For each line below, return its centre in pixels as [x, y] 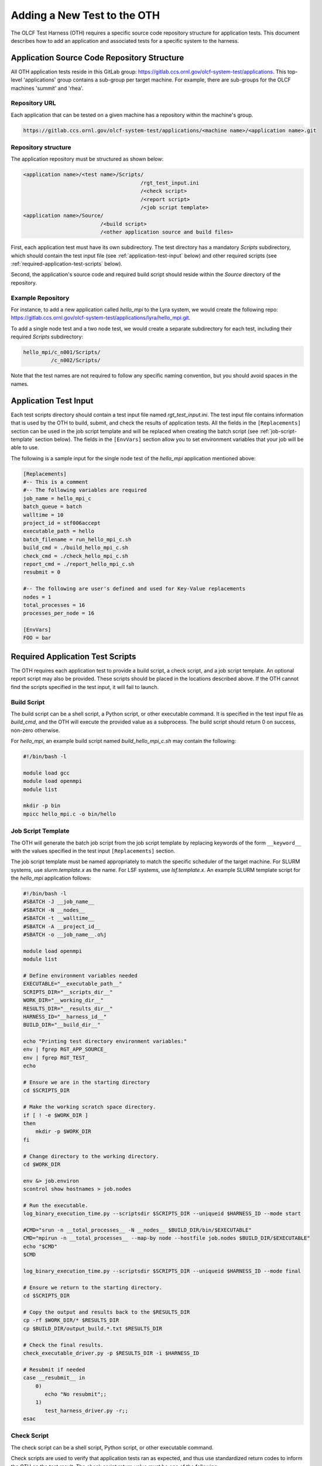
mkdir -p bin [42, 806]
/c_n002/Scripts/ [76, 360]
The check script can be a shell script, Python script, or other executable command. [112, 1447]
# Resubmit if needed [54, 1370]
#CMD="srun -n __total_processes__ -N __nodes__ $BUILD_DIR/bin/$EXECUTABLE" [137, 1230]
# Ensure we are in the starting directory [87, 1082]
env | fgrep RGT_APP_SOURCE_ [65, 1049]
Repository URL [33, 103]
